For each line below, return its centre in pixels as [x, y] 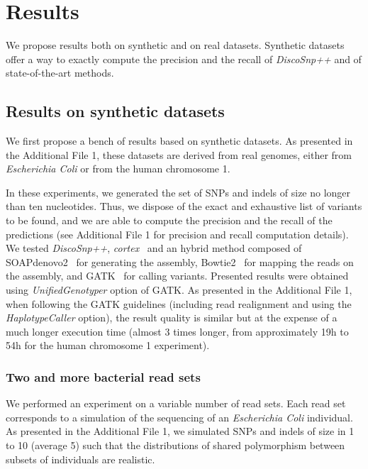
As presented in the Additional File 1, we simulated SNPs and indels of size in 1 [180, 431]
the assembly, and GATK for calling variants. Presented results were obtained [177, 276]
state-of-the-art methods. [60, 73]
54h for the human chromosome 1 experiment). [108, 345]
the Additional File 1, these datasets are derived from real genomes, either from [179, 154]
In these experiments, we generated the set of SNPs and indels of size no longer [178, 192]
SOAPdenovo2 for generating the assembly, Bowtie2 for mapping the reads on [180, 261]
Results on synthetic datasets [115, 111]
